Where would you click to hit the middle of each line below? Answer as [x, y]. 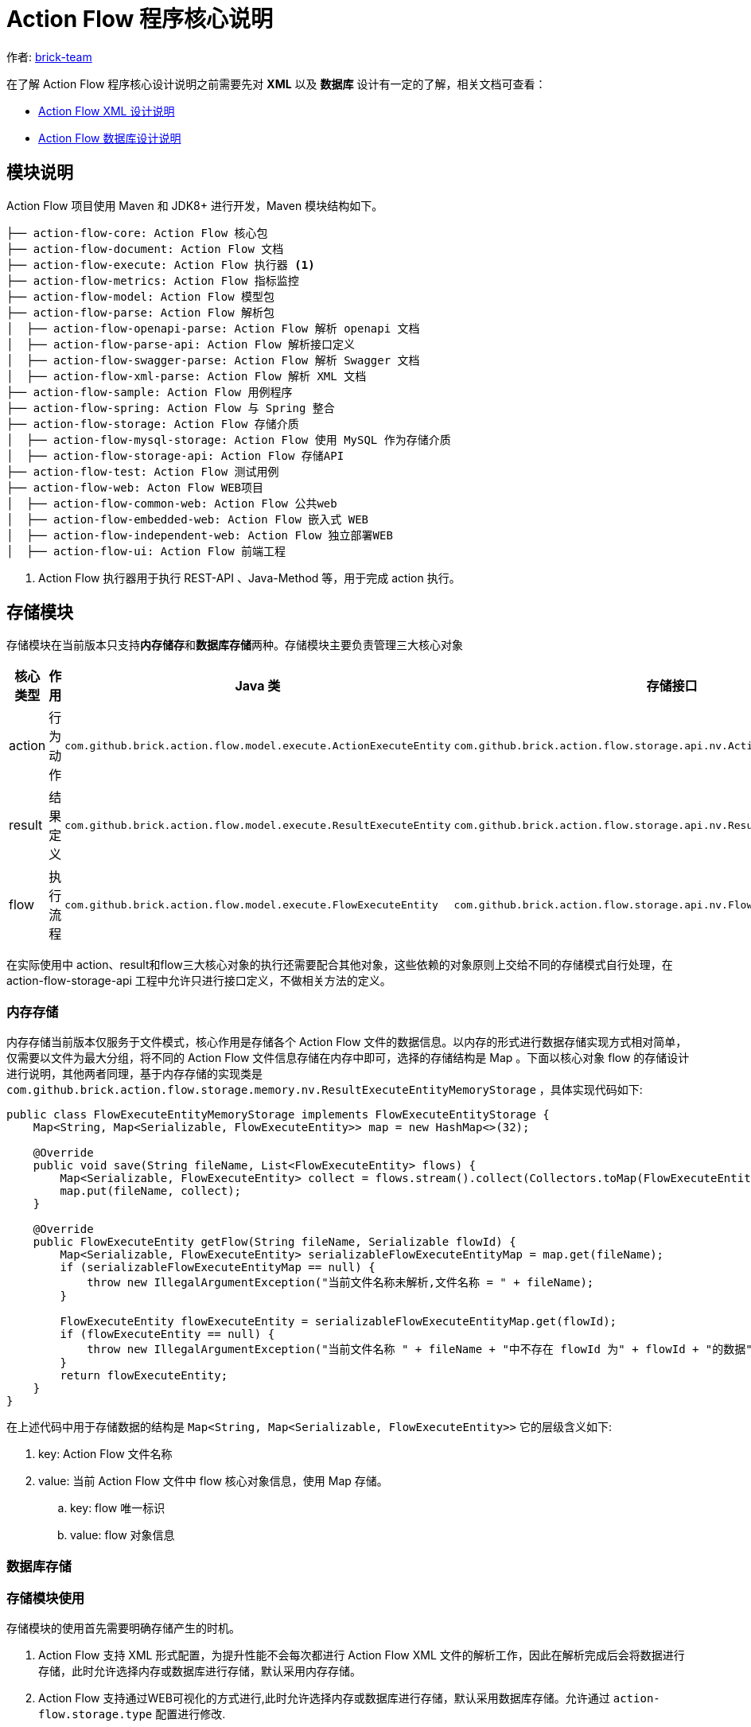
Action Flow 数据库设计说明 [110, 138]
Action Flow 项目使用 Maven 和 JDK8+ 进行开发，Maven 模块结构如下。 [195, 205]
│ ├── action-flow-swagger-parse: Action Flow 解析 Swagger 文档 [213, 360]
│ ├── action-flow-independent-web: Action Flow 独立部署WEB [200, 535]
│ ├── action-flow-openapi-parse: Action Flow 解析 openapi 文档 [213, 328]
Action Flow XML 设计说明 [107, 111]
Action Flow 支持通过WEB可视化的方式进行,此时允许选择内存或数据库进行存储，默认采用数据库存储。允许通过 [324, 1698]
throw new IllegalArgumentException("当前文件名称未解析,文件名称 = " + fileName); [340, 1283]
